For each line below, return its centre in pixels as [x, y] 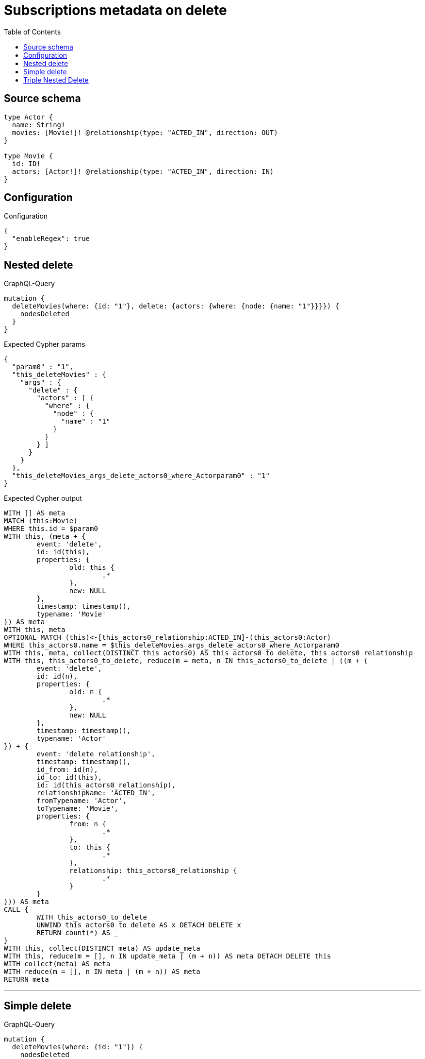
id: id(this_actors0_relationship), [106, 785]
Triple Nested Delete [56, 80]
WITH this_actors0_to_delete [92, 917]
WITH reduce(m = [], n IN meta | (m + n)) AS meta [102, 972]
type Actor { [29, 117]
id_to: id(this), [69, 777]
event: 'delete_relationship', [96, 754]
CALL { [16, 910]
